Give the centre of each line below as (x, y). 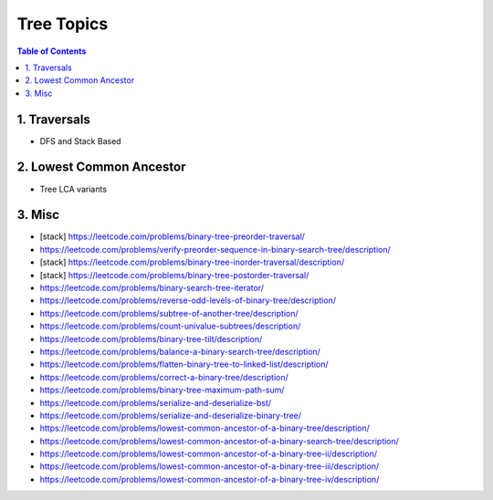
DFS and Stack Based (81, 141)
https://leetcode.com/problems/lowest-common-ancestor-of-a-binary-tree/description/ (205, 428)
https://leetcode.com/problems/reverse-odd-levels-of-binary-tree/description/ (188, 300)
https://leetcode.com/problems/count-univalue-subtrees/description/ (170, 326)
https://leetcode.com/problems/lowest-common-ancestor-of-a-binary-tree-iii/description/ (210, 466)
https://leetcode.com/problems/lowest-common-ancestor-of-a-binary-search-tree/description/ (219, 441)
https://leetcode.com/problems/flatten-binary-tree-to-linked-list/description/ (184, 364)
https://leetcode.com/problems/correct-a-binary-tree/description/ (164, 377)
